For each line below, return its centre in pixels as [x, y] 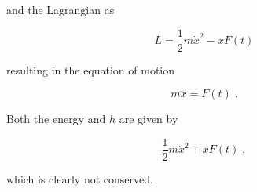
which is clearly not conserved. [80, 178]
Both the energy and [56, 119]
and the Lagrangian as [61, 9]
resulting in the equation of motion [91, 69]
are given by [149, 119]
